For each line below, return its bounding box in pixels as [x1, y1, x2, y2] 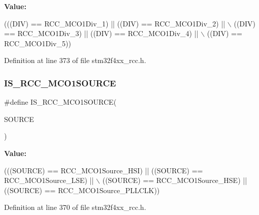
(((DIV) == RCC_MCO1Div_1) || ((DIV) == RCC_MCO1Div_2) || [4, 18, 225, 28]
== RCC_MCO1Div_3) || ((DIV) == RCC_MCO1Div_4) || [4, 28, 199, 39]
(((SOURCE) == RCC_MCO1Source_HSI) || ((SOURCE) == [4, 165, 203, 175]
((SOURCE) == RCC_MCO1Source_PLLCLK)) [4, 185, 160, 195]
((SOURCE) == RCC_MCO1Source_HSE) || [102, 175, 247, 186]
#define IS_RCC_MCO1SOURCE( [4, 97, 117, 107]
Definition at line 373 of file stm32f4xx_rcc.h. [4, 55, 146, 66]
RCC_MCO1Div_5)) [4, 38, 71, 48]
